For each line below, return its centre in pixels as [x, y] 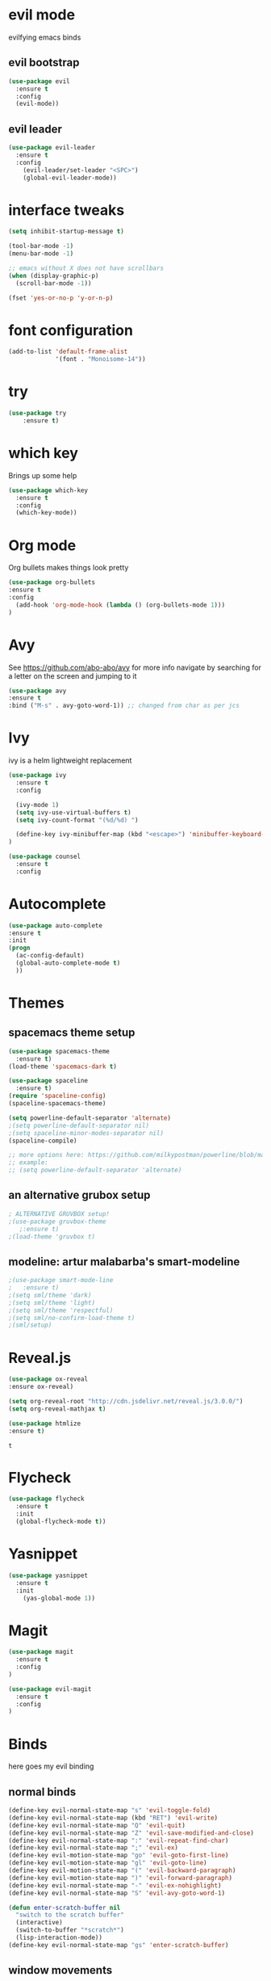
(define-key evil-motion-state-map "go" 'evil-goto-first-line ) [119, 1856]
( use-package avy [38, 691]
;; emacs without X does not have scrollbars [86, 268]
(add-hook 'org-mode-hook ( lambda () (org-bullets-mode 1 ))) [121, 605]
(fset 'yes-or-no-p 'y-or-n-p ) [61, 298]
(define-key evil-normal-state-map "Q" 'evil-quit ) [97, 1825]
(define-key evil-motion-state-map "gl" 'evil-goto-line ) [108, 1863]
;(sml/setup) [30, 1325]
